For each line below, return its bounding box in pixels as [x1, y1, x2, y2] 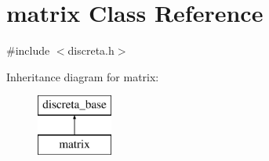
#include [6, 42, 50, 59]
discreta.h [67, 42, 115, 59]
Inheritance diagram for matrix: [6, 68, 159, 84]
